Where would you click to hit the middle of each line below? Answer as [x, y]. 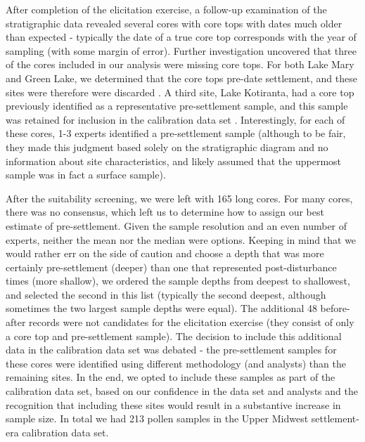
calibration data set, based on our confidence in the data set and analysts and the [182, 391]
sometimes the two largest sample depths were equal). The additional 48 [161, 308]
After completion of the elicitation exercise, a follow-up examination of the [166, 9]
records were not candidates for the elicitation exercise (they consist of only [192, 322]
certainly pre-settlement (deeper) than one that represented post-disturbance [171, 267]
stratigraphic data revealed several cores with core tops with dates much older [174, 23]
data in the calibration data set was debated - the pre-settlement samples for [171, 350]
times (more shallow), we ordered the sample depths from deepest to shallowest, [178, 281]
